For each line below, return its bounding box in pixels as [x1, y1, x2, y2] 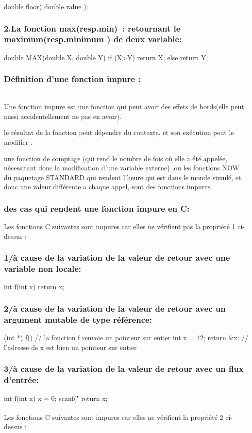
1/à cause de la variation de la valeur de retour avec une [4, 251, 230, 264]
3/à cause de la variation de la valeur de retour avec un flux [4, 363, 244, 375]
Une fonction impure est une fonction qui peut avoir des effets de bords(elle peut [4, 101, 244, 112]
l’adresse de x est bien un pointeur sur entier [4, 342, 137, 352]
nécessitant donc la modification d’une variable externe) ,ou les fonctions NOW [4, 163, 239, 173]
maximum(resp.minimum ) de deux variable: [4, 33, 182, 45]
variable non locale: [4, 263, 81, 275]
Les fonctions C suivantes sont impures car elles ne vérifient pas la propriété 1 [4, 221, 235, 232]
